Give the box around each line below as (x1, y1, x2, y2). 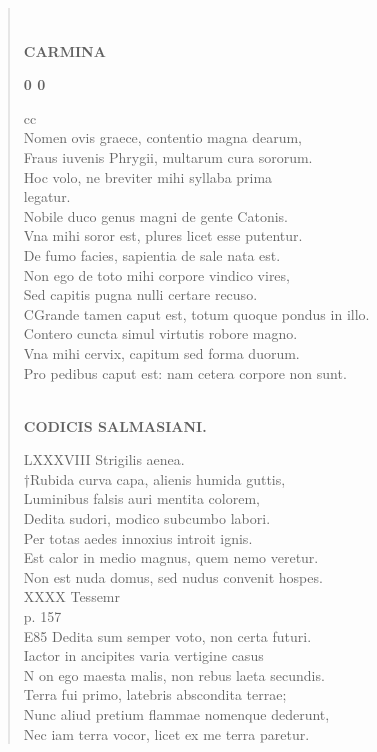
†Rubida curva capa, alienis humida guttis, (23, 468, 286, 489)
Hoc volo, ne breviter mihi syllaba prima (23, 166, 273, 187)
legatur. (23, 186, 71, 207)
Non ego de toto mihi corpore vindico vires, (23, 264, 290, 285)
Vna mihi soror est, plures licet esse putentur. (23, 225, 303, 246)
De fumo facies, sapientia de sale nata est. (23, 244, 281, 265)
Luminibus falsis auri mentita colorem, (23, 488, 260, 509)
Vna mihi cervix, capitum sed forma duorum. (23, 342, 300, 363)
